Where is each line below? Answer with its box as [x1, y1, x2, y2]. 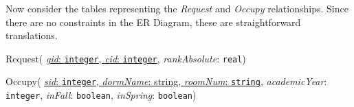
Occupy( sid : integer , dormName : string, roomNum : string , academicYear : [5, 74, 327, 88]
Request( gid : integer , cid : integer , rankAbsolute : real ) [5, 51, 246, 65]
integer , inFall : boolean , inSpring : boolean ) [5, 88, 197, 102]
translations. [5, 28, 58, 43]
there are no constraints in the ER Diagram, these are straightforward [5, 14, 301, 29]
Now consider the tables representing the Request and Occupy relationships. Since [5, 1, 349, 15]
